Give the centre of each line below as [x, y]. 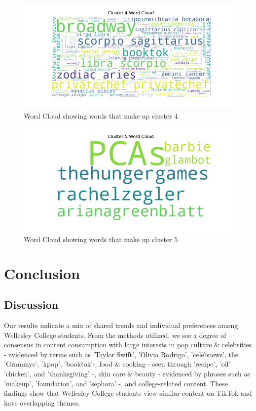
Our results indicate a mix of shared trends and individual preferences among [121, 325]
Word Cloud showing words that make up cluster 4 [101, 115]
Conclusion [42, 273]
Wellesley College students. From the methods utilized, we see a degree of [115, 335]
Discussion [31, 305]
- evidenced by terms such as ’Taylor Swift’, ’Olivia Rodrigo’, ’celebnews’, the [121, 354]
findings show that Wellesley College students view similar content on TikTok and [128, 393]
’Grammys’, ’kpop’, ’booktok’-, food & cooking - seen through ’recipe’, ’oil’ [117, 364]
